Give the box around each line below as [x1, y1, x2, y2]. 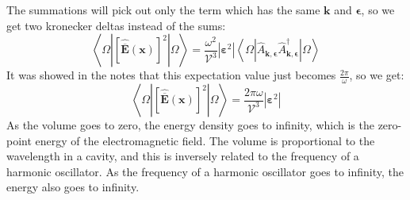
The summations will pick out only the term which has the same [6, 2, 320, 17]
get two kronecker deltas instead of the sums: [6, 17, 226, 33]
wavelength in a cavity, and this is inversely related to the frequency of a [6, 148, 359, 164]
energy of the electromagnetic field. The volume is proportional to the [35, 132, 375, 148]
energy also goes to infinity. [6, 179, 140, 195]
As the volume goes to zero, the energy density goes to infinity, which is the [6, 117, 374, 133]
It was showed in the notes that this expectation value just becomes [6, 67, 336, 83]
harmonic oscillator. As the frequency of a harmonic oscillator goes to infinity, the [6, 163, 404, 179]
